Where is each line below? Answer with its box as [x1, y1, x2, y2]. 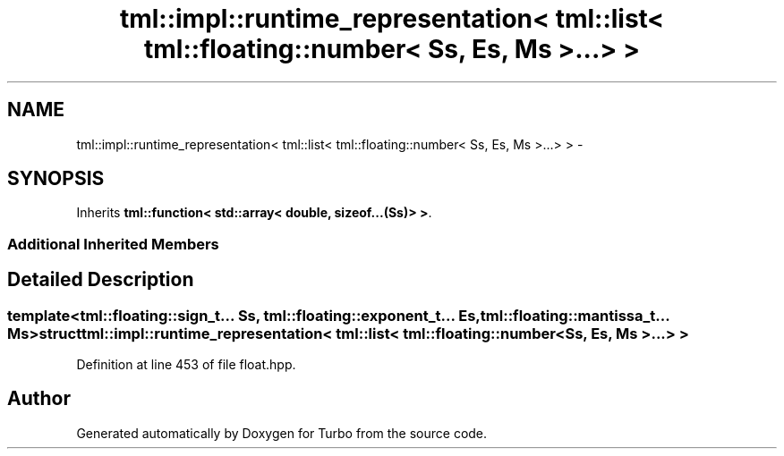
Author [7, 387, 71, 410]
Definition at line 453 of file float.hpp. [76, 357, 296, 373]
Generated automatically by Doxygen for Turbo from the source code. [76, 425, 488, 441]
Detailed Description [7, 268, 194, 291]
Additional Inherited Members [7, 234, 219, 253]
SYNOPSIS [7, 167, 105, 190]
